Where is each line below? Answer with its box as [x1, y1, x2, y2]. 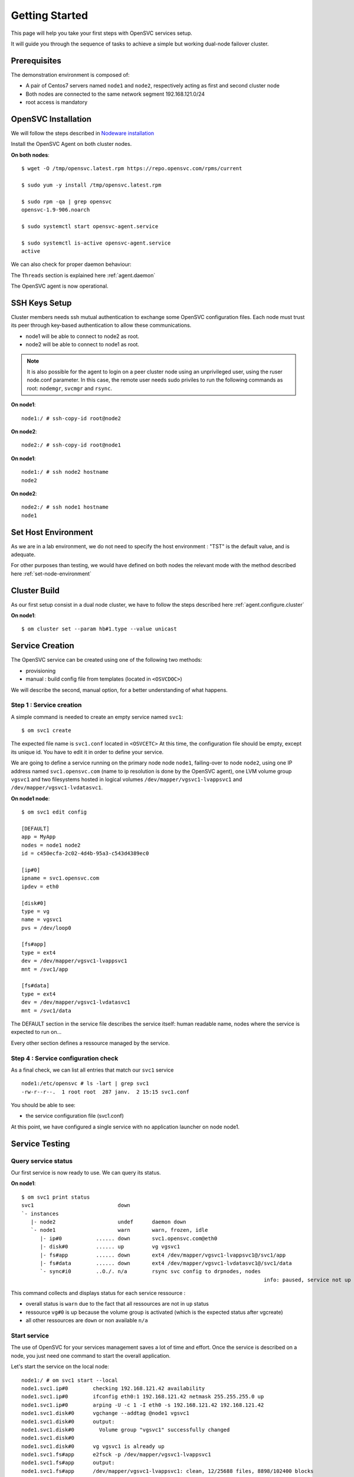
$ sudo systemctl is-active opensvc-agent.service [21, 239, 171, 246]
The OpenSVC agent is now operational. [11, 282, 109, 289]
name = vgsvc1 [21, 916, 62, 923]
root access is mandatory [25, 99, 88, 106]
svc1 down [21, 1202, 131, 1209]
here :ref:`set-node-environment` [11, 570, 91, 577]
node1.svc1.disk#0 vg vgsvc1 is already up [21, 1443, 165, 1450]
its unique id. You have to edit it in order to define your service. [11, 748, 164, 756]
